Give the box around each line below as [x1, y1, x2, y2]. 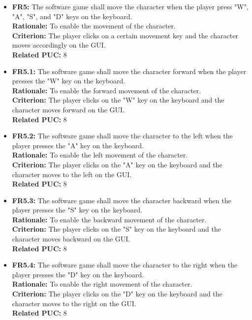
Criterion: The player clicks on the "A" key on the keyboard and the [12, 159, 222, 169]
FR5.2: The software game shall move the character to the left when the [12, 131, 233, 141]
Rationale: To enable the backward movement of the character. [12, 214, 207, 224]
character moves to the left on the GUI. [12, 169, 132, 179]
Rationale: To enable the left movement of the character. [12, 150, 188, 160]
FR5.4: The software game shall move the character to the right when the [12, 260, 238, 270]
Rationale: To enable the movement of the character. [12, 21, 176, 31]
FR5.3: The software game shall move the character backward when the [12, 195, 231, 205]
